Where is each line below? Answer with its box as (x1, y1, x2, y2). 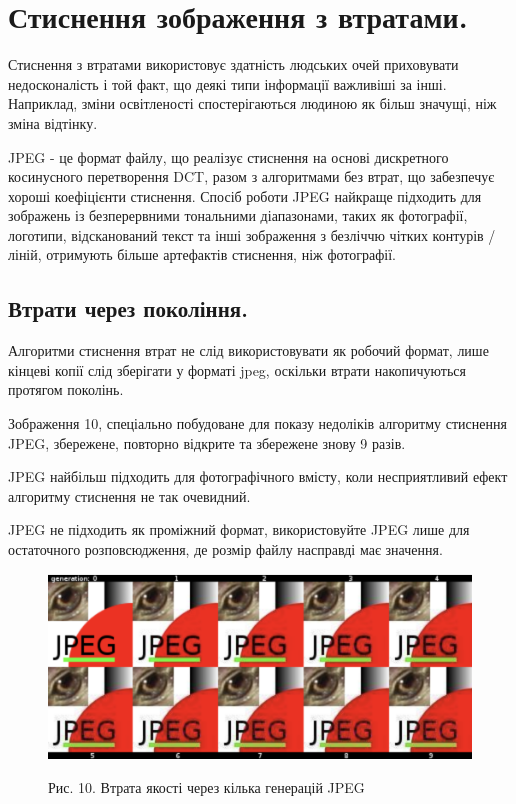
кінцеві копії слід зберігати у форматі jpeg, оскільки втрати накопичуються (8, 359, 466, 380)
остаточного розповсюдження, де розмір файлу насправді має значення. (8, 539, 443, 560)
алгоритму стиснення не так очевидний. (8, 485, 251, 506)
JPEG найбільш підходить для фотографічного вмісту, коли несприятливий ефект (8, 466, 508, 487)
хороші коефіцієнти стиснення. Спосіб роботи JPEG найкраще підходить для (8, 185, 482, 206)
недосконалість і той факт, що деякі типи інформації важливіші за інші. (8, 73, 447, 94)
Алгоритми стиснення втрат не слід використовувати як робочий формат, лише (8, 340, 489, 361)
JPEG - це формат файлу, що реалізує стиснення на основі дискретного (8, 146, 449, 167)
